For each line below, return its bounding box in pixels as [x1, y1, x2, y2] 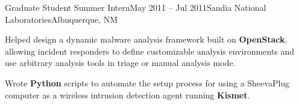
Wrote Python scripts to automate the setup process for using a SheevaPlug [5, 76, 290, 89]
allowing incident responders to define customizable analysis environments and [5, 44, 295, 57]
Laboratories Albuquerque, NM [5, 13, 118, 25]
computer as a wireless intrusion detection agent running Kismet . [5, 88, 250, 101]
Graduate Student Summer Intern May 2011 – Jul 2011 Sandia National [5, 1, 266, 13]
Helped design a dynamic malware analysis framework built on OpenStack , [5, 33, 288, 46]
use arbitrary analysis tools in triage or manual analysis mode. [5, 56, 236, 69]
